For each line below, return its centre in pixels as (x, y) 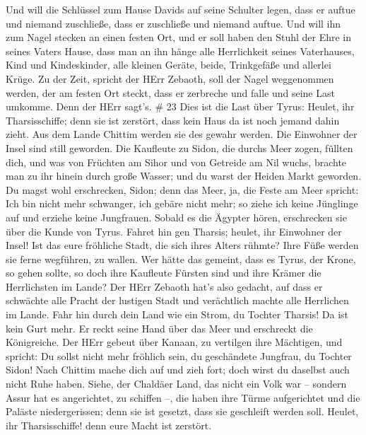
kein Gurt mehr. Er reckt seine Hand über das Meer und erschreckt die (159, 328)
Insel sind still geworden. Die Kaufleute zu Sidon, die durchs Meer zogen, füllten (179, 147)
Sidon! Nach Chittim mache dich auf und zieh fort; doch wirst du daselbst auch (178, 370)
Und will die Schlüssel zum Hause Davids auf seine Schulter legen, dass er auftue (181, 9)
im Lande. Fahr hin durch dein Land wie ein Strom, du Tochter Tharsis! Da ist (177, 314)
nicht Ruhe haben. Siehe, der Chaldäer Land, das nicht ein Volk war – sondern (176, 384)
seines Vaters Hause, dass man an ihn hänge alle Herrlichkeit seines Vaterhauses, (180, 51)
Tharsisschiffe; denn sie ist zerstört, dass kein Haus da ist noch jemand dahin (173, 120)
